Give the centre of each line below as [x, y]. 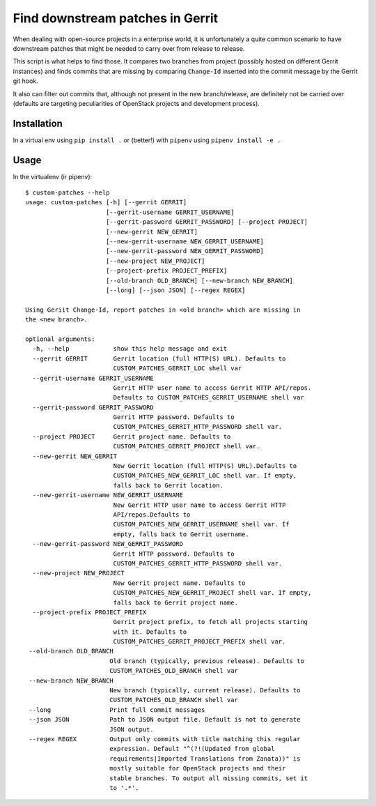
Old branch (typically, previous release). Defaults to [206, 661]
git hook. [25, 81]
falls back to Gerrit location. [169, 485]
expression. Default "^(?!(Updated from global [192, 749]
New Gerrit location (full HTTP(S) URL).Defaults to [205, 466]
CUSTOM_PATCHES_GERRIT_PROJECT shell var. [187, 447]
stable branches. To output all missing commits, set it [209, 778]
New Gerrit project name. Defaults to [179, 583]
